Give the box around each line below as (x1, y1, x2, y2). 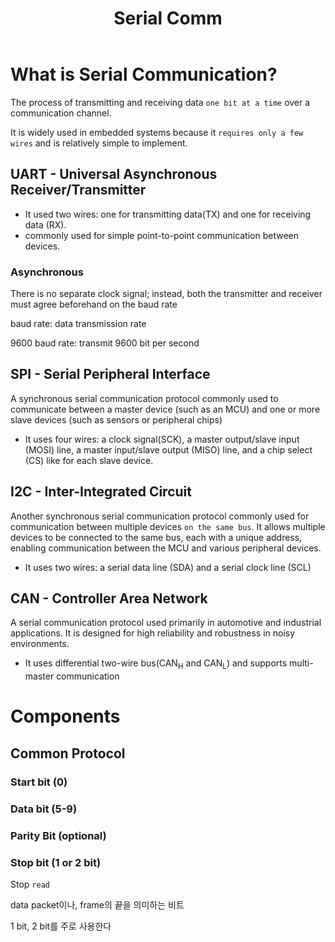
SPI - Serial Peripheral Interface (10, 366, 211, 383)
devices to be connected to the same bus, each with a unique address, (10, 531, 303, 543)
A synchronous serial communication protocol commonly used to (10, 392, 279, 404)
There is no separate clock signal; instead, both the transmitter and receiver (10, 288, 323, 300)
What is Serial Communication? (10, 63, 278, 86)
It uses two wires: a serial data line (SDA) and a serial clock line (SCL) (24, 561, 312, 573)
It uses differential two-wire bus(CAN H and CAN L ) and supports (24, 657, 288, 672)
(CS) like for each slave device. (24, 454, 154, 466)
